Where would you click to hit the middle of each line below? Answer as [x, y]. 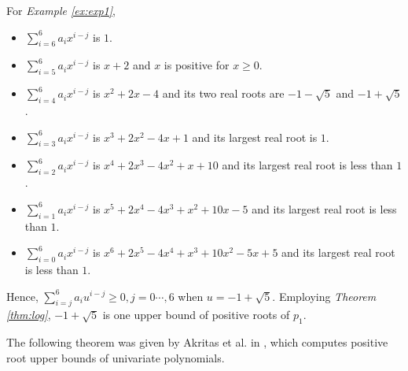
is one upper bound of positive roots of [196, 315]
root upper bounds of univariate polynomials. [116, 357]
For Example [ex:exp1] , [61, 10]
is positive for [197, 65]
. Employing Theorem [324, 296]
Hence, [22, 296]
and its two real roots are [223, 93]
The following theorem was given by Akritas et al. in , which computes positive [197, 342]
